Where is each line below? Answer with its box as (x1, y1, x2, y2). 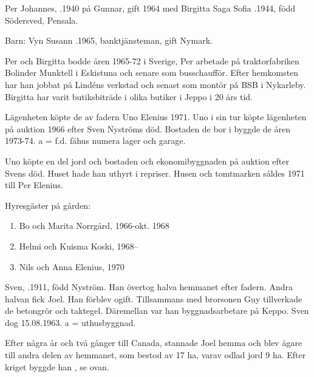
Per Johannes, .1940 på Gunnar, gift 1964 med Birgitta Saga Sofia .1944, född (5, 2, 296, 14)
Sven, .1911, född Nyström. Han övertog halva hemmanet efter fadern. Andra (5, 280, 293, 293)
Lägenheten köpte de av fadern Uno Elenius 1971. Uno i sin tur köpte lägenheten (5, 110, 307, 123)
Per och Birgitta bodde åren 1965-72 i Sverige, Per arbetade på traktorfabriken (5, 54, 299, 67)
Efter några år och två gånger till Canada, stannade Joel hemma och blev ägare (5, 336, 302, 349)
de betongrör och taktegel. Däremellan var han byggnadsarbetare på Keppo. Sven (5, 304, 309, 317)
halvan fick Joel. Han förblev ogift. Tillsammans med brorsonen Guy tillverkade (5, 292, 302, 305)
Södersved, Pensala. (5, 13, 78, 26)
